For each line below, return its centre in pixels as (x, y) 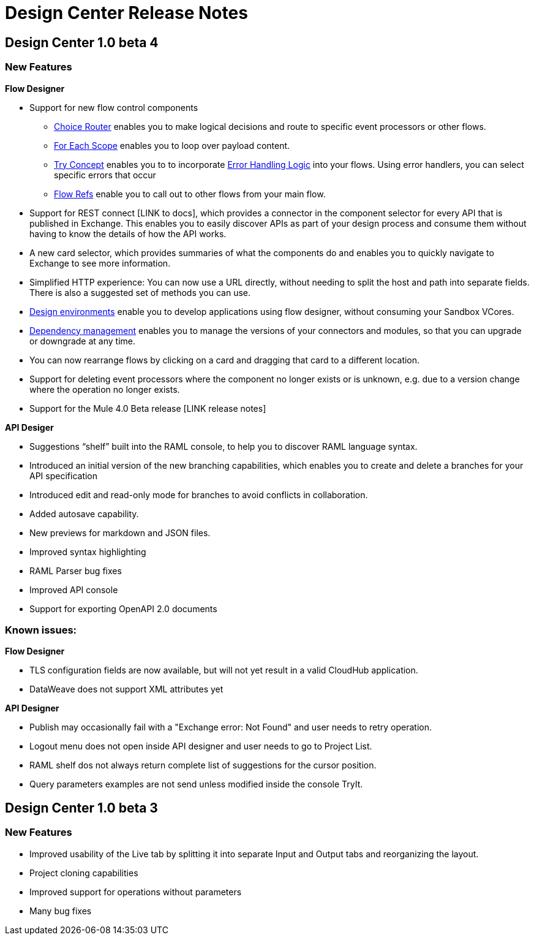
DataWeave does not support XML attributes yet (126, 689)
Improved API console (74, 589)
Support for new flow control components (114, 107)
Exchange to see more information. (100, 263)
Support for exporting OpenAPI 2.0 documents (123, 608)
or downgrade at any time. (82, 341)
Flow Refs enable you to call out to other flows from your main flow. (190, 194)
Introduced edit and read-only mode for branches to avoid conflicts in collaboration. (199, 495)
